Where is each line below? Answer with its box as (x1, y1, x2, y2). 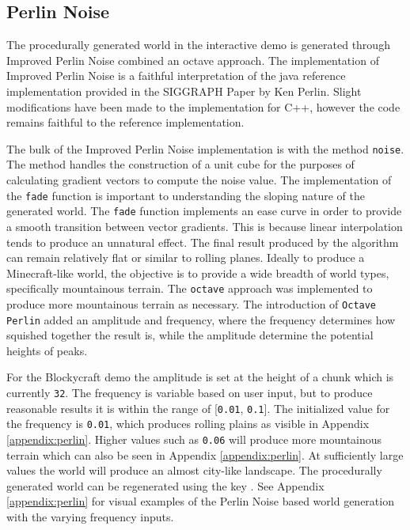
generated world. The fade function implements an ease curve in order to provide (6, 203, 402, 219)
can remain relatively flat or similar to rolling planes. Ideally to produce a (6, 249, 365, 266)
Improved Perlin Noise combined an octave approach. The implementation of (6, 51, 379, 68)
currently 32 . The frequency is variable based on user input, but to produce (6, 384, 373, 401)
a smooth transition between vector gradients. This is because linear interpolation (6, 218, 403, 234)
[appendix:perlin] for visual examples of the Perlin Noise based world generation (6, 493, 394, 509)
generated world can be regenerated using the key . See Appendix (6, 477, 325, 494)
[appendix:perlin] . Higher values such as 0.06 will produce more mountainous (6, 431, 382, 448)
